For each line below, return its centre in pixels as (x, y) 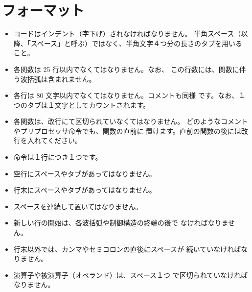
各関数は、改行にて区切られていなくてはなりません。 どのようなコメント (131, 121)
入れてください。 (54, 140)
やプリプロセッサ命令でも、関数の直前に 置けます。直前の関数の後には (127, 131)
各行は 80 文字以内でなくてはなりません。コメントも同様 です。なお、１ (129, 95)
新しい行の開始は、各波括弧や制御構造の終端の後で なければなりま (121, 223)
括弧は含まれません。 (61, 79)
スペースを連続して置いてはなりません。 (78, 206)
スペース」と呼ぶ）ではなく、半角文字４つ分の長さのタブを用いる (137, 43)
